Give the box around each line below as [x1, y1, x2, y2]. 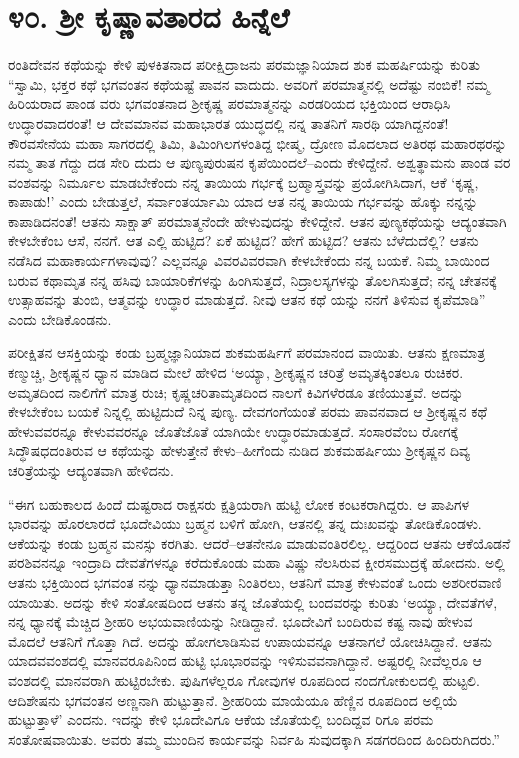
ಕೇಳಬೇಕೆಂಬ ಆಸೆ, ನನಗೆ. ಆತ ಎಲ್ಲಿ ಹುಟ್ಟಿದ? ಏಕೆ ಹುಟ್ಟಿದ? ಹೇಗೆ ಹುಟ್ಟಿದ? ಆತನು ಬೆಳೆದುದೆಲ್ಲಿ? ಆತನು [8, 230, 479, 251]
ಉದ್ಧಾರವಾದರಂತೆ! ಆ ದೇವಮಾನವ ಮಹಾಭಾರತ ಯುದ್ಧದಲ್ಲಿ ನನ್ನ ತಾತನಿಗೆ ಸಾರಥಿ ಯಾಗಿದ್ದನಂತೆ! [8, 112, 449, 133]
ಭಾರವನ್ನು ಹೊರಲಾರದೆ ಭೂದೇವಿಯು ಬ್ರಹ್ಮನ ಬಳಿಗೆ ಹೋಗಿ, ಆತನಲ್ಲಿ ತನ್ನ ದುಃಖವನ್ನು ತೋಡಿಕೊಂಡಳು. [8, 513, 482, 534]
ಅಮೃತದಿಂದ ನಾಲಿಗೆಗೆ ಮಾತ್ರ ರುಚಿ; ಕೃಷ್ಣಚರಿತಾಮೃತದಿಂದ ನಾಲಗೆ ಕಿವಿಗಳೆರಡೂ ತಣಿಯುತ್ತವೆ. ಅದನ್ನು [8, 381, 464, 402]
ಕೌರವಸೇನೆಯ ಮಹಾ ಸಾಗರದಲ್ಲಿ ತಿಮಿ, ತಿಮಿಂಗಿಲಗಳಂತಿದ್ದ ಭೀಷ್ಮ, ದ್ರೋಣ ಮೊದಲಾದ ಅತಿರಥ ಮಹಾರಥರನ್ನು [8, 132, 507, 153]
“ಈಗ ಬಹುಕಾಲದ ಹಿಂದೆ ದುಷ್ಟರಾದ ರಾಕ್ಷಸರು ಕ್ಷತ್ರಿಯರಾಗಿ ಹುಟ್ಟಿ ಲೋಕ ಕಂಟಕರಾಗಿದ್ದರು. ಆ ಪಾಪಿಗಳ [8, 493, 470, 514]
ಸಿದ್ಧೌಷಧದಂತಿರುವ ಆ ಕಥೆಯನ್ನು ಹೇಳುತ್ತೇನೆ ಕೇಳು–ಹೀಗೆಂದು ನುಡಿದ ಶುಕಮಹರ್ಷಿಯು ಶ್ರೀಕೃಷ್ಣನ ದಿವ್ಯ [8, 440, 471, 461]
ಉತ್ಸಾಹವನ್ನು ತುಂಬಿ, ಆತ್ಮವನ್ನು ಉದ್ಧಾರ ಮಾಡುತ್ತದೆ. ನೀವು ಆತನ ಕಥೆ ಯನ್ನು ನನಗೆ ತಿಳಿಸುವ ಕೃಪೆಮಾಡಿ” [8, 289, 486, 310]
